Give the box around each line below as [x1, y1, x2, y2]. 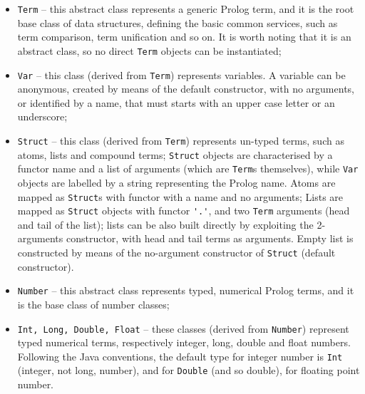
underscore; [17, 109, 68, 124]
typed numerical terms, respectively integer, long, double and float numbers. [17, 335, 351, 350]
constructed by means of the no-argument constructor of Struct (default [17, 245, 336, 259]
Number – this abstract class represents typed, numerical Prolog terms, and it [17, 283, 354, 298]
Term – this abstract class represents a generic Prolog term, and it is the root [17, 1, 354, 16]
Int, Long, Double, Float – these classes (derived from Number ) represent [17, 321, 349, 336]
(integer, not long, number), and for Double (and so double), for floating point [17, 363, 360, 378]
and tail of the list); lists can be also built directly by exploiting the [17, 217, 314, 232]
